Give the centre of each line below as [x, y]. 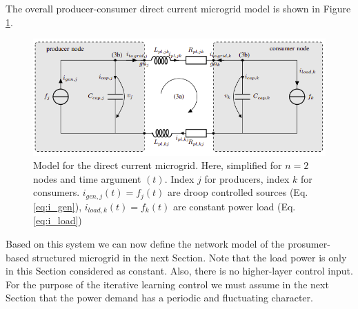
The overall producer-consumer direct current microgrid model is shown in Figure [178, 8]
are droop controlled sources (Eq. [238, 192]
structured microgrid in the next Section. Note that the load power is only [189, 257]
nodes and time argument [87, 178]
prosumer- [309, 243]
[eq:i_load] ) [58, 220]
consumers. [57, 192]
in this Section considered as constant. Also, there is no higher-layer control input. [179, 271]
